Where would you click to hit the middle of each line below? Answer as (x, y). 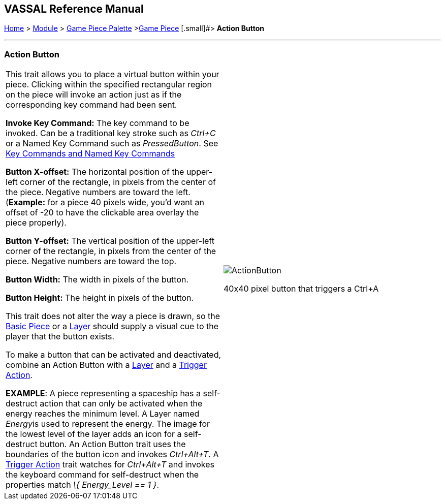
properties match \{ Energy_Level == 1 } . (82, 485)
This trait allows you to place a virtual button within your (113, 74)
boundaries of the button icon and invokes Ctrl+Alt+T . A (112, 454)
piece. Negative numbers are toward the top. (91, 261)
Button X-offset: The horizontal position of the (95, 172)
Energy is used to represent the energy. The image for (108, 424)
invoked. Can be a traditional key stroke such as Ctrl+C (111, 133)
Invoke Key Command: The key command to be (98, 123)
